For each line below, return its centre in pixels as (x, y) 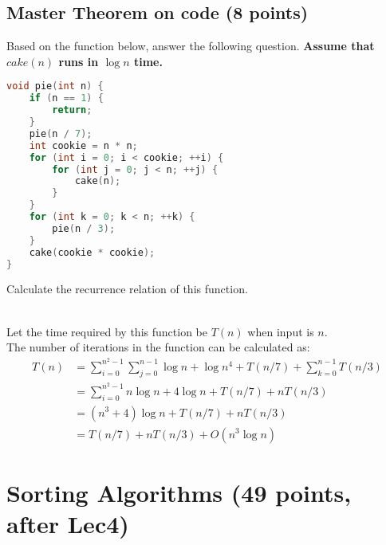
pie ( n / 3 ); (84, 228)
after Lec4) (68, 523)
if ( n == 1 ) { (66, 98)
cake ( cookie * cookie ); (92, 252)
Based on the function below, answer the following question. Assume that (191, 46)
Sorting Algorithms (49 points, (179, 492)
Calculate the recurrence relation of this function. (127, 289)
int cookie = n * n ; (83, 145)
